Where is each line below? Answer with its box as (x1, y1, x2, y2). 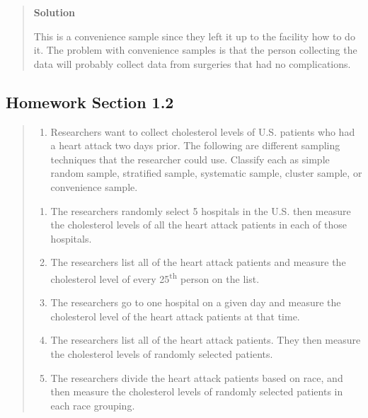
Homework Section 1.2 (6, 91, 174, 112)
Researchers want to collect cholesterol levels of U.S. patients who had (50, 124, 355, 139)
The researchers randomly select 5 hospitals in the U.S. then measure (50, 203, 351, 218)
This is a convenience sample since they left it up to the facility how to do (33, 28, 355, 43)
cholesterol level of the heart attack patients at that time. (50, 308, 300, 323)
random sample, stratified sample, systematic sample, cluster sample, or (50, 166, 362, 180)
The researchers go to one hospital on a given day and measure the (50, 295, 341, 310)
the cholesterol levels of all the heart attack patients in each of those (50, 217, 347, 232)
